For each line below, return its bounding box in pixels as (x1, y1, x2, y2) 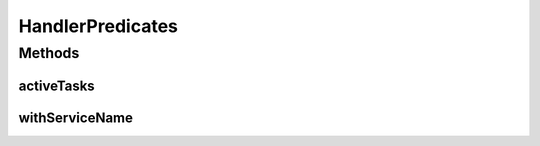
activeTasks (18, 77, 95, 94)
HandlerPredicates (18, 15, 179, 37)
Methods (18, 44, 80, 62)
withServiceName (18, 109, 134, 126)
